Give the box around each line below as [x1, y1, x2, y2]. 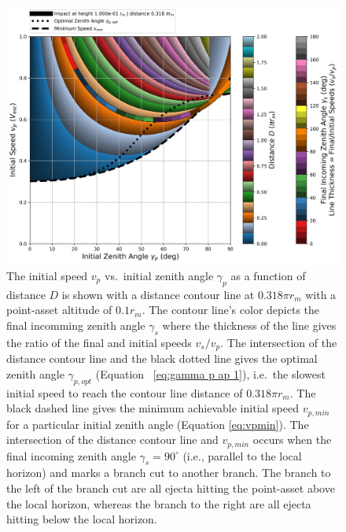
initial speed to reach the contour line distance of [6, 384, 243, 401]
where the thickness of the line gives [162, 316, 337, 333]
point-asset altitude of [6, 301, 112, 318]
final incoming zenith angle [6, 447, 136, 464]
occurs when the [252, 431, 332, 448]
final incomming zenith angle [6, 316, 145, 333]
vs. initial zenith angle [104, 267, 214, 283]
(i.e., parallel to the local [182, 447, 302, 464]
